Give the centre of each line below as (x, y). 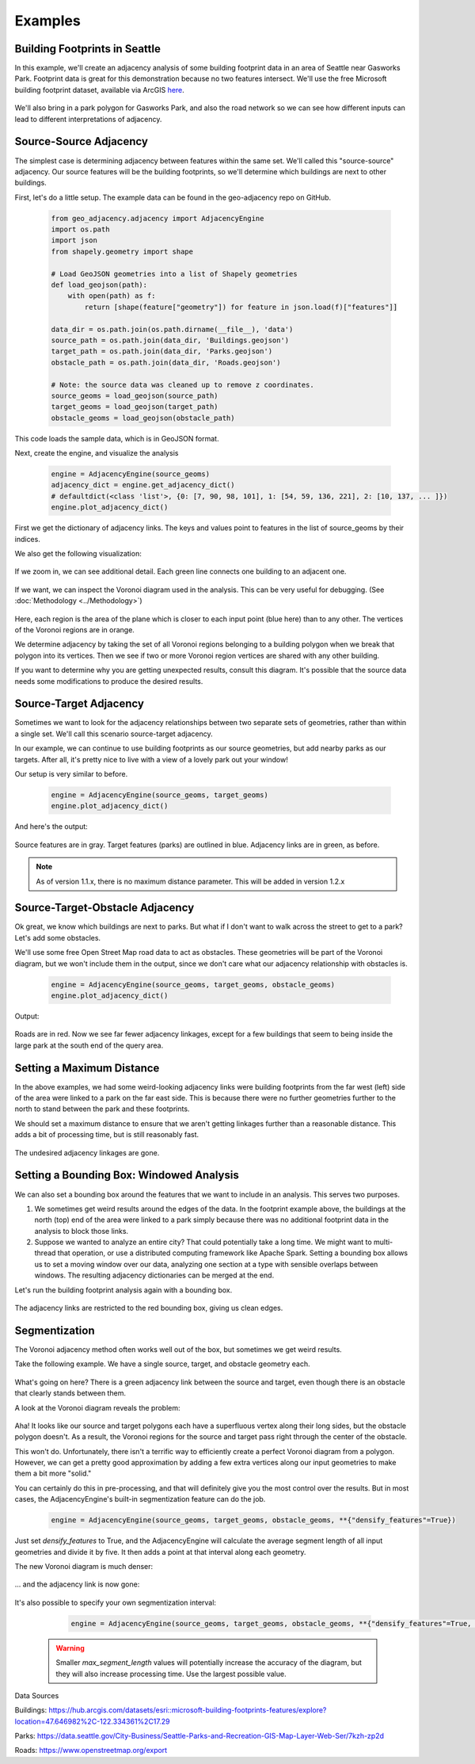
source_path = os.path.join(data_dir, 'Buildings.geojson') (170, 340)
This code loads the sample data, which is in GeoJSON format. (117, 438)
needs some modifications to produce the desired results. (109, 681)
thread (45, 1253)
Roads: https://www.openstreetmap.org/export (91, 1751)
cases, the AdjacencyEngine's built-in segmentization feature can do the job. (140, 1499)
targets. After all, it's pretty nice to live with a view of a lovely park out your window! (151, 759)
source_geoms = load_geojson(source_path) (135, 395)
